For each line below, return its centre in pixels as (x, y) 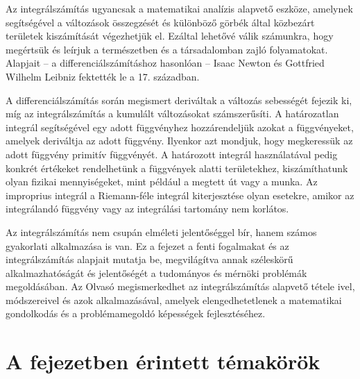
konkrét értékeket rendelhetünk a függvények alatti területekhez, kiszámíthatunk (177, 168)
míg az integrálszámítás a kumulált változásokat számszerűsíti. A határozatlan (172, 113)
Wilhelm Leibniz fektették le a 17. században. (103, 76)
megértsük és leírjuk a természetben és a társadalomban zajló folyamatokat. (167, 49)
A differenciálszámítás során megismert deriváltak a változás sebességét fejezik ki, (179, 100)
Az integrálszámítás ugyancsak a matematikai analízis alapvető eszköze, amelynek (179, 8)
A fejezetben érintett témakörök (163, 361)
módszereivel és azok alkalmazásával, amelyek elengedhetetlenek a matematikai (174, 300)
